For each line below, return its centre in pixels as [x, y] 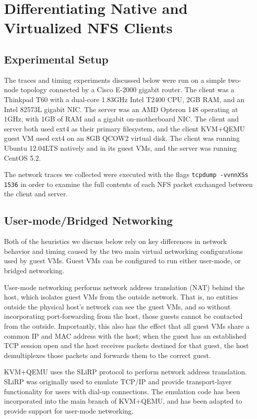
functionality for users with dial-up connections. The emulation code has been [122, 391]
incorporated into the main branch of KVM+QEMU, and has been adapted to [123, 401]
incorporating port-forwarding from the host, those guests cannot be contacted [123, 316]
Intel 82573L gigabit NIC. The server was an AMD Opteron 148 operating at [121, 109]
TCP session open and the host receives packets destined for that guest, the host [127, 345]
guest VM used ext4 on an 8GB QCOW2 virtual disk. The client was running [122, 138]
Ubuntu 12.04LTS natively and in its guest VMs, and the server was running [121, 148]
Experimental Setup [56, 59]
